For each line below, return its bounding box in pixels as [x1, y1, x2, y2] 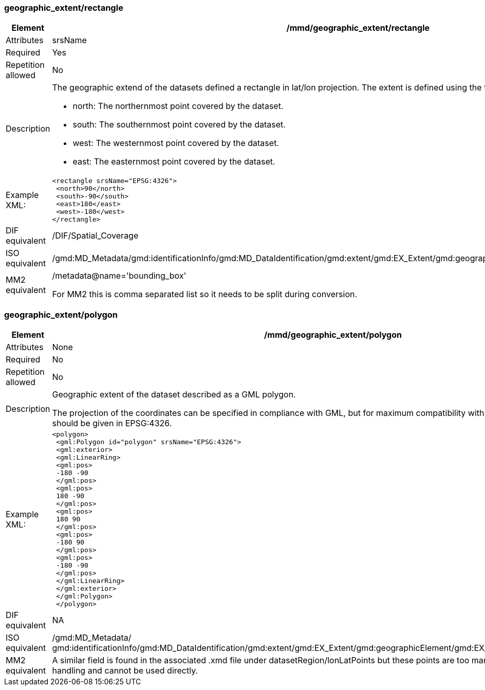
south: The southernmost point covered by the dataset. [72, 119, 286, 130]
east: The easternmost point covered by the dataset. [72, 156, 275, 167]
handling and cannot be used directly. [52, 665, 198, 676]
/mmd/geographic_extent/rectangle [286, 23, 430, 33]
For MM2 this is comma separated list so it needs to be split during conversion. [52, 289, 358, 300]
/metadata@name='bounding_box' [52, 270, 186, 281]
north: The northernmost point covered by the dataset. [72, 101, 284, 112]
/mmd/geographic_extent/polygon [264, 330, 402, 340]
